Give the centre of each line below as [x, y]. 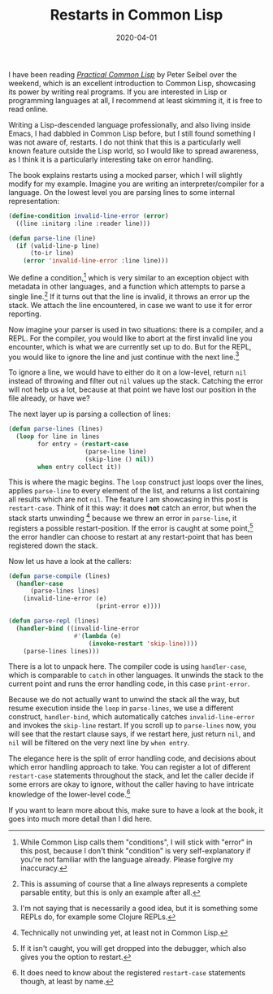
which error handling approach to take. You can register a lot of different [130, 767]
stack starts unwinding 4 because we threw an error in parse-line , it [123, 518]
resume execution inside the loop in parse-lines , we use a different [121, 708]
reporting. [25, 314]
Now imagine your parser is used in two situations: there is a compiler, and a [136, 329]
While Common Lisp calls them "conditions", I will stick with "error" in [136, 842]
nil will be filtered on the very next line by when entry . [99, 743]
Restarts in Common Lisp [136, 15]
